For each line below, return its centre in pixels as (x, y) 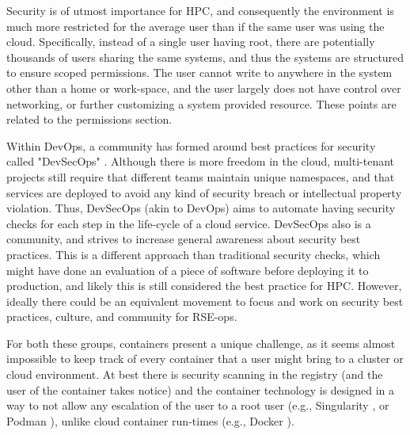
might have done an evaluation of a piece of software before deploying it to (188, 270)
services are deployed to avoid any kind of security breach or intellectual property (204, 192)
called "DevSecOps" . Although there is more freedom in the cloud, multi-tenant (201, 161)
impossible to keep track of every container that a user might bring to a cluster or (205, 359)
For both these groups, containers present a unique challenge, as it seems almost (201, 343)
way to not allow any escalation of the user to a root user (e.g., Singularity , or (198, 405)
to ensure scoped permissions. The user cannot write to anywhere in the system (199, 72)
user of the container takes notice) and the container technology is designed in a (201, 389)
